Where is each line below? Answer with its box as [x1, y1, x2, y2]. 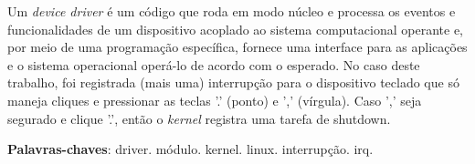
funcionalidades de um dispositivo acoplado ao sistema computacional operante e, [7, 19, 463, 38]
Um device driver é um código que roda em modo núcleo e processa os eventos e [7, 2, 456, 20]
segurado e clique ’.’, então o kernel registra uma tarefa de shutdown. [7, 108, 391, 128]
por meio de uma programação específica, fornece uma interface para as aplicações [7, 37, 468, 56]
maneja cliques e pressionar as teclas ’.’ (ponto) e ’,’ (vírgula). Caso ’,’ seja [7, 90, 422, 109]
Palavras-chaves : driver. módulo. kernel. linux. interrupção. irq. [7, 139, 374, 159]
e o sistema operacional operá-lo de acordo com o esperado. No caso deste [7, 55, 420, 74]
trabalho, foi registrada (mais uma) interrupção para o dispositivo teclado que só [7, 73, 459, 92]
